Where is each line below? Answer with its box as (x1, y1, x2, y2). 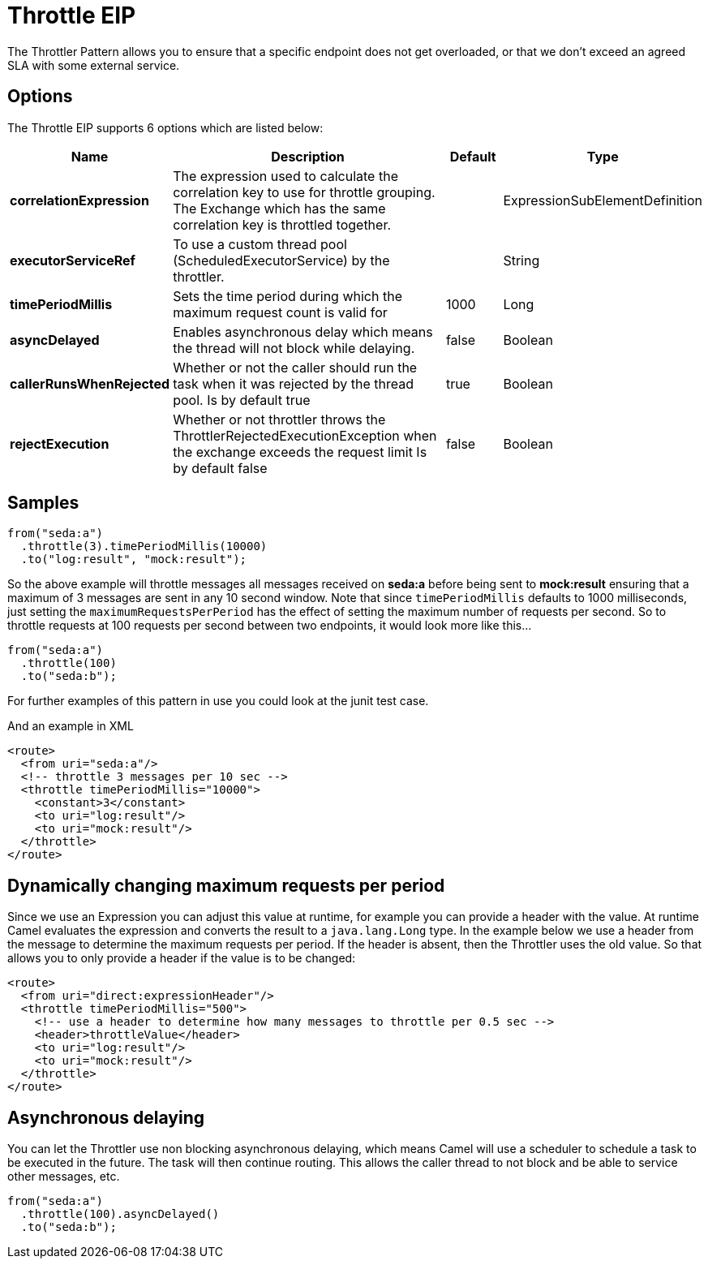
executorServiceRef (10, 252, 135, 269)
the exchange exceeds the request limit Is (173, 443, 427, 460)
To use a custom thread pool (173, 235, 347, 252)
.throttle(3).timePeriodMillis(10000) (20, 540, 268, 553)
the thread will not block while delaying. (173, 339, 415, 356)
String (503, 252, 540, 269)
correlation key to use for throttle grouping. (173, 183, 436, 200)
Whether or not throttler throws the (173, 411, 386, 428)
